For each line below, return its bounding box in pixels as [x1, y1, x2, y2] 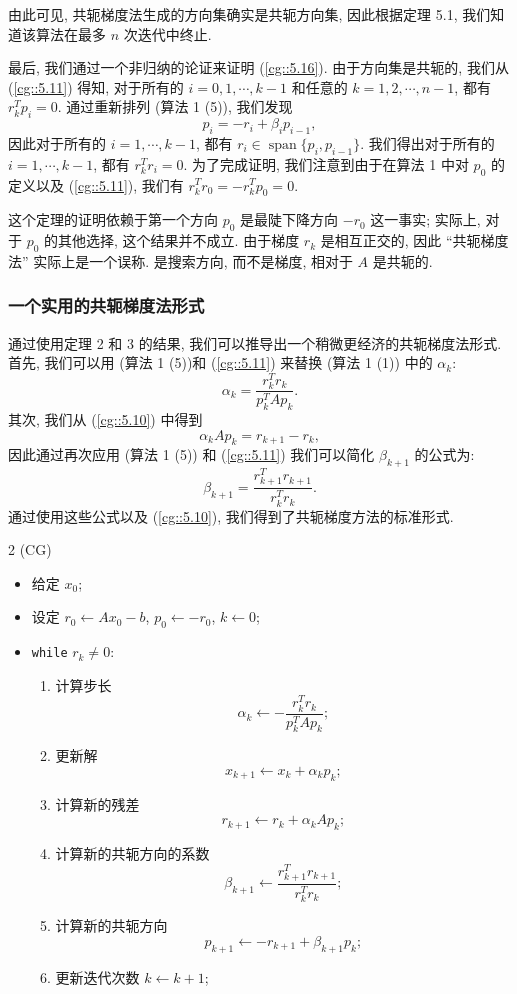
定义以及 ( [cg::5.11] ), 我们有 [8, 174, 184, 195]
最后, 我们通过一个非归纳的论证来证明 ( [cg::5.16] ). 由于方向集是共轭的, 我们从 [8, 57, 509, 78]
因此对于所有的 [8, 132, 106, 153]
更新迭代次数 [55, 966, 140, 987]
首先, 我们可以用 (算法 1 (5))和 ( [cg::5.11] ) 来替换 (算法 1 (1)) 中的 [8, 352, 433, 373]
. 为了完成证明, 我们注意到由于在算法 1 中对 [183, 153, 469, 174]
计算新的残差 [55, 793, 140, 814]
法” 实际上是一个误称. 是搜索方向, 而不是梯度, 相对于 [8, 250, 353, 271]
